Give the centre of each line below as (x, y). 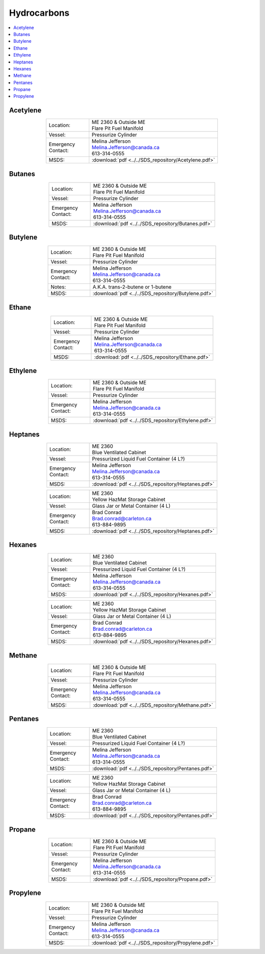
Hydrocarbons (39, 13)
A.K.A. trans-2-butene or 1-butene (132, 287)
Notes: (58, 287)
